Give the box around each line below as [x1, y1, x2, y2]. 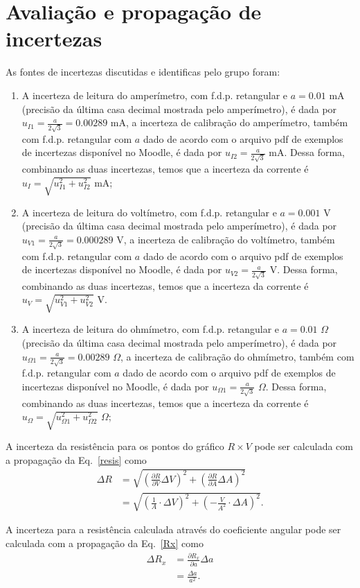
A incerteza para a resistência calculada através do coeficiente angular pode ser [6, 522, 341, 537]
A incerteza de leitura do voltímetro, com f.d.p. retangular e [21, 205, 277, 219]
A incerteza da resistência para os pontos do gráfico [6, 439, 224, 453]
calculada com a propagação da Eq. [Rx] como [6, 536, 204, 551]
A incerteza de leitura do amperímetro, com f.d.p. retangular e [21, 87, 288, 102]
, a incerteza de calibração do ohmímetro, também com [120, 349, 354, 363]
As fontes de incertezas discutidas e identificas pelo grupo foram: [6, 64, 280, 79]
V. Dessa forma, [269, 262, 338, 277]
